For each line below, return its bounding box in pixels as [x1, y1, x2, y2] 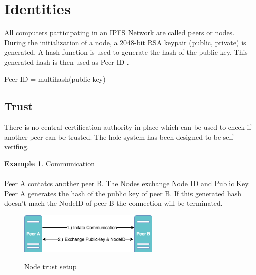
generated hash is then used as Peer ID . [4, 56, 129, 67]
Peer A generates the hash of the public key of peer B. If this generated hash [4, 188, 241, 198]
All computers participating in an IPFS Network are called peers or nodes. [4, 27, 235, 38]
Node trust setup [24, 261, 77, 271]
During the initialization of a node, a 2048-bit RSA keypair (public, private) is [4, 37, 246, 47]
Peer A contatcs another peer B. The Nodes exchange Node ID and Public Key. [4, 178, 250, 189]
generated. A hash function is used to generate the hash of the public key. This [4, 47, 248, 57]
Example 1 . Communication [4, 158, 95, 169]
